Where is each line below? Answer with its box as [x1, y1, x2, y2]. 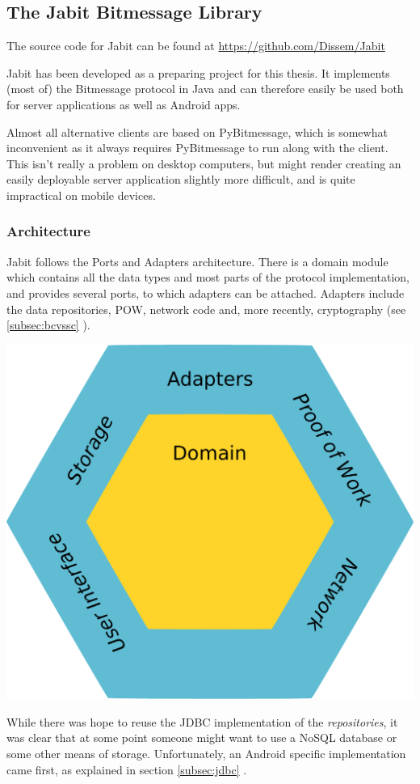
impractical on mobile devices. [6, 186, 156, 203]
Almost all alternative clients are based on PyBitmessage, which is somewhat [6, 123, 388, 140]
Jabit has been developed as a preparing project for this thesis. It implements [6, 64, 390, 81]
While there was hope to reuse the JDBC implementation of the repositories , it [6, 713, 398, 730]
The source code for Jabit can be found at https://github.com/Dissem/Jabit [6, 37, 385, 54]
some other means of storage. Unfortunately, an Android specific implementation [6, 745, 406, 762]
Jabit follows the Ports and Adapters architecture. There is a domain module [6, 252, 388, 269]
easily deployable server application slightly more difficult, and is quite [6, 171, 355, 188]
